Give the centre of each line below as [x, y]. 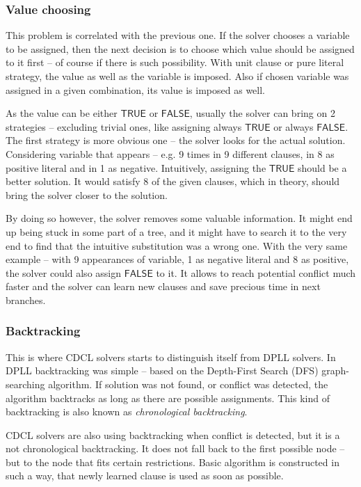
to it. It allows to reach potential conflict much [256, 272]
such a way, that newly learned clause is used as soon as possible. [145, 476]
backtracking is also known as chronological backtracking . [127, 412]
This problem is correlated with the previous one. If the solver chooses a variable [178, 35]
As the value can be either [62, 113]
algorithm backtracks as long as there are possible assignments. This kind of [168, 398]
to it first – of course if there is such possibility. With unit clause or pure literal [175, 62]
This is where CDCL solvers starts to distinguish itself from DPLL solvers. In [171, 357]
